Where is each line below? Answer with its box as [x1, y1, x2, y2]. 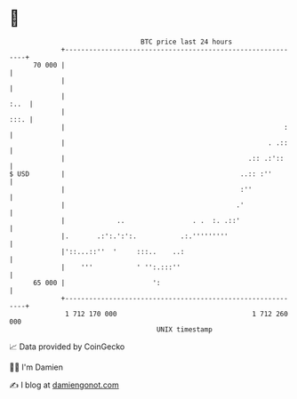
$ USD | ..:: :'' [9, 169, 273, 179]
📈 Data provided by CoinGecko [9, 341, 125, 352]
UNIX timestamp [156, 324, 213, 334]
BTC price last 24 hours [140, 37, 233, 46]
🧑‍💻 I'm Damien [9, 362, 64, 372]
